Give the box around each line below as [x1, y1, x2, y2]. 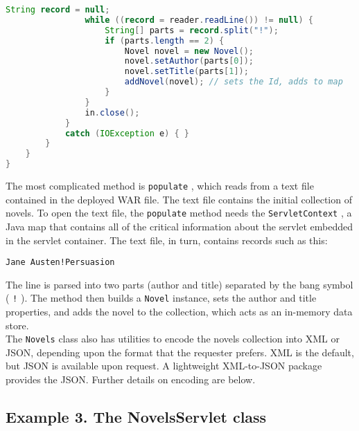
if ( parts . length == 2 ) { [105, 35, 225, 46]
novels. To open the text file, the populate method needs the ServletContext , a [6, 205, 352, 220]
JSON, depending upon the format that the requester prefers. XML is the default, [6, 345, 354, 359]
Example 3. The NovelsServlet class [6, 406, 267, 428]
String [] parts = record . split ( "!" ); [105, 25, 279, 35]
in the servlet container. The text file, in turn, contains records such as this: [6, 232, 328, 247]
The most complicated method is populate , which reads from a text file [6, 178, 314, 192]
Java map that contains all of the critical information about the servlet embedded [6, 219, 353, 233]
